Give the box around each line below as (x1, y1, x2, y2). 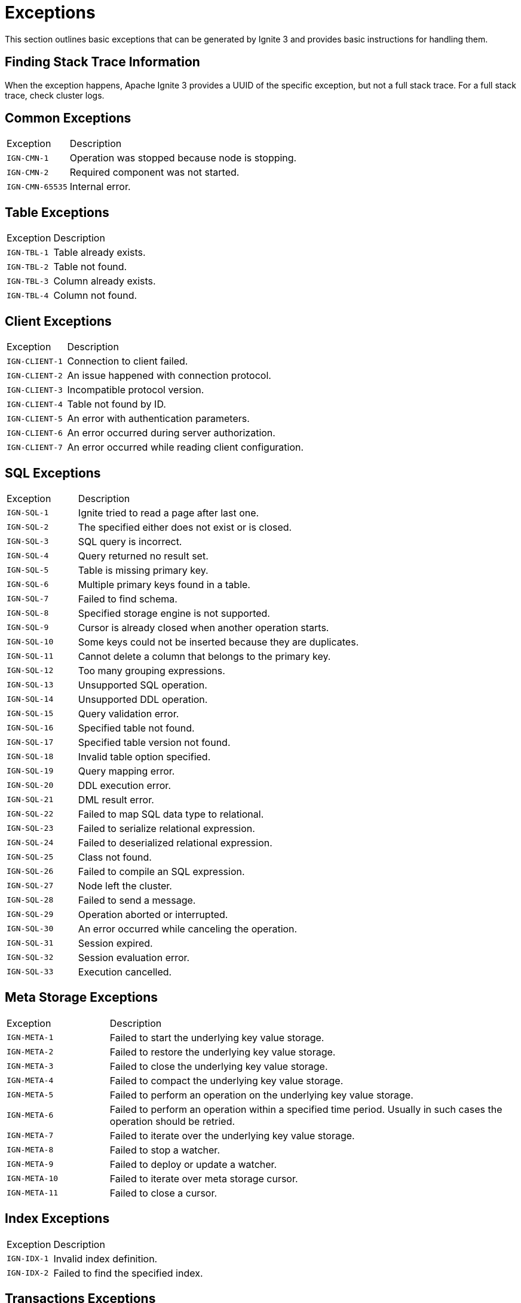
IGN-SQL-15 (7, 709, 54, 718)
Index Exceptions (5, 1211, 110, 1226)
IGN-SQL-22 (7, 809, 54, 819)
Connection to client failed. (67, 355, 188, 368)
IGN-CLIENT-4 (7, 399, 63, 409)
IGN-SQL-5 (7, 565, 49, 575)
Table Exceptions (5, 204, 109, 220)
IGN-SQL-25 (7, 852, 54, 862)
